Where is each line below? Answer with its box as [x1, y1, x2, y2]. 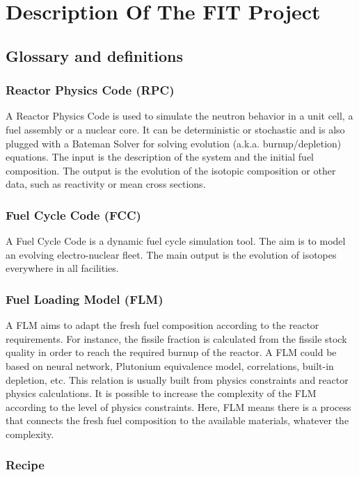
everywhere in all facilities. [6, 261, 119, 275]
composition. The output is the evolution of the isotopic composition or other [6, 163, 336, 177]
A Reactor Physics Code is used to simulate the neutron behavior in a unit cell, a [6, 108, 353, 123]
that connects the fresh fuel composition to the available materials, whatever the [6, 413, 349, 428]
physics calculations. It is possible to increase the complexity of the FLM [6, 386, 317, 401]
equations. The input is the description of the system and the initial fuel [6, 149, 314, 164]
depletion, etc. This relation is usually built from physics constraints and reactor [6, 372, 349, 387]
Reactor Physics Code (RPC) [6, 81, 175, 99]
